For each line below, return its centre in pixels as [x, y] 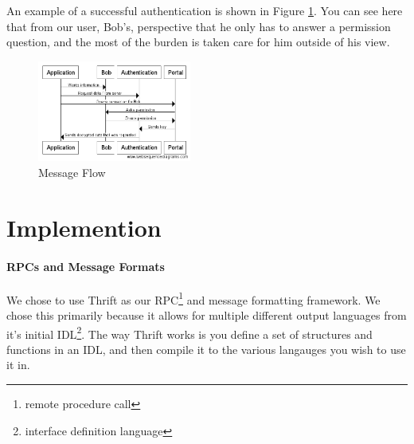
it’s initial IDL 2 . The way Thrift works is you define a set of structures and [189, 332]
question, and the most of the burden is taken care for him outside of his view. [198, 42]
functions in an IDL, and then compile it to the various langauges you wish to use [206, 349]
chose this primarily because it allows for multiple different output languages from [207, 314]
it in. [18, 365]
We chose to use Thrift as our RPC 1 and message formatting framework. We [193, 298]
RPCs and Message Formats [86, 266]
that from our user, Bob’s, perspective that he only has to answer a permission [199, 26]
